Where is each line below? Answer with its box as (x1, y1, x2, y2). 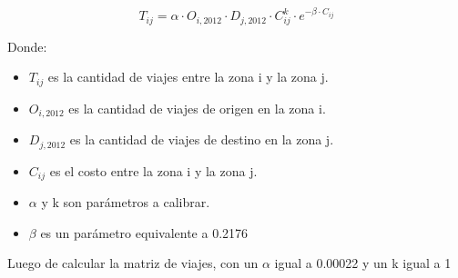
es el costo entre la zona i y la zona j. (49, 161, 258, 180)
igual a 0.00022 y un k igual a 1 (274, 253, 452, 273)
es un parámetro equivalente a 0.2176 (40, 223, 249, 242)
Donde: (7, 36, 47, 55)
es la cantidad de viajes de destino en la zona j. (69, 130, 334, 149)
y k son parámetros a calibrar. (41, 193, 210, 212)
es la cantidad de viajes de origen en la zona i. (68, 98, 326, 117)
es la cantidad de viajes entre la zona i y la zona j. (47, 67, 329, 86)
